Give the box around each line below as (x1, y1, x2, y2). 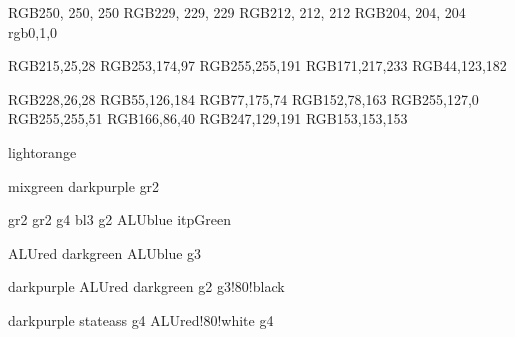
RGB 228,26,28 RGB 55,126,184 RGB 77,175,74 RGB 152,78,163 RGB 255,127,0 (8, 88, 479, 109)
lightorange (8, 141, 77, 162)
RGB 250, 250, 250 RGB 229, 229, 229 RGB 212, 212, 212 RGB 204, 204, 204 (8, 2, 466, 22)
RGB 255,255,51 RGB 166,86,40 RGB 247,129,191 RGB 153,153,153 (8, 108, 408, 129)
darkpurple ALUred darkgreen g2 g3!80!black (8, 276, 285, 297)
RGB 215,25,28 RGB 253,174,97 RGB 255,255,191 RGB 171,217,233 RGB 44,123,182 (8, 55, 507, 76)
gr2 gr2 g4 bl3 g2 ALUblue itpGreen (8, 209, 231, 230)
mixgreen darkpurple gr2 (8, 175, 160, 196)
